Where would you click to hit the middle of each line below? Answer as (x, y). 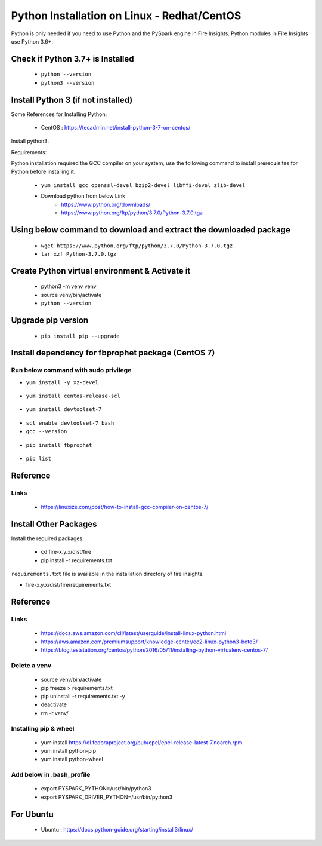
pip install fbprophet (59, 445)
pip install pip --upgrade (80, 336)
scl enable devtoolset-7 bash (70, 423)
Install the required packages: (48, 538)
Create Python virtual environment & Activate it (101, 271)
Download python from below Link (83, 196)
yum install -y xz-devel (62, 382)
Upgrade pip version (50, 320)
